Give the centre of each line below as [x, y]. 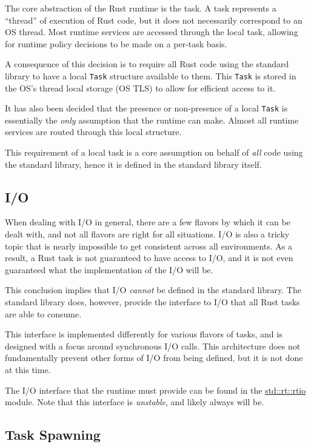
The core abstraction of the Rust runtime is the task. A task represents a [141, 8]
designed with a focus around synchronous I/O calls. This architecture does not [153, 346]
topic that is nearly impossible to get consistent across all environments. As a [149, 246]
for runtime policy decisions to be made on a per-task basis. [116, 43]
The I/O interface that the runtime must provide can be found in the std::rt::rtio [155, 390]
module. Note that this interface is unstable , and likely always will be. [135, 402]
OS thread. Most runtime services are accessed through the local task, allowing [152, 32]
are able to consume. [43, 313]
